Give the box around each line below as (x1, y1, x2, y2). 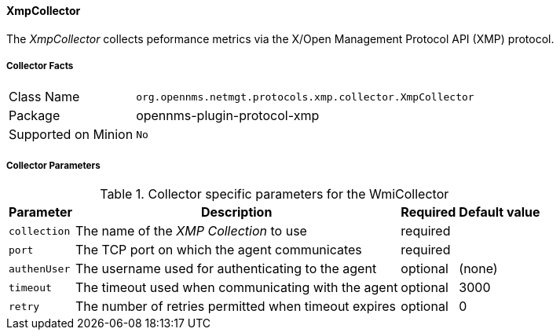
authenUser (9, 262, 71, 275)
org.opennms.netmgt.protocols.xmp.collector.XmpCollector (136, 90, 474, 103)
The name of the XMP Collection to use (75, 223, 307, 239)
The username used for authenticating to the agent (75, 261, 377, 277)
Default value (459, 204, 540, 221)
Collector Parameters (6, 159, 101, 171)
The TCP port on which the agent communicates (75, 242, 362, 258)
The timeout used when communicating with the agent (75, 279, 398, 296)
